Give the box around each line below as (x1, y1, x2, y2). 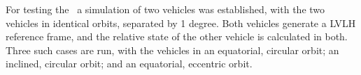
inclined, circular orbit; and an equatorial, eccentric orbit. (6, 56, 253, 71)
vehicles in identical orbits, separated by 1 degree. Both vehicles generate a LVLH (6, 15, 356, 30)
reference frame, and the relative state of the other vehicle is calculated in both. (6, 29, 348, 44)
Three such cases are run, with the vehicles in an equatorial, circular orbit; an (6, 42, 339, 57)
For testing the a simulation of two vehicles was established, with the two (6, 2, 325, 16)
